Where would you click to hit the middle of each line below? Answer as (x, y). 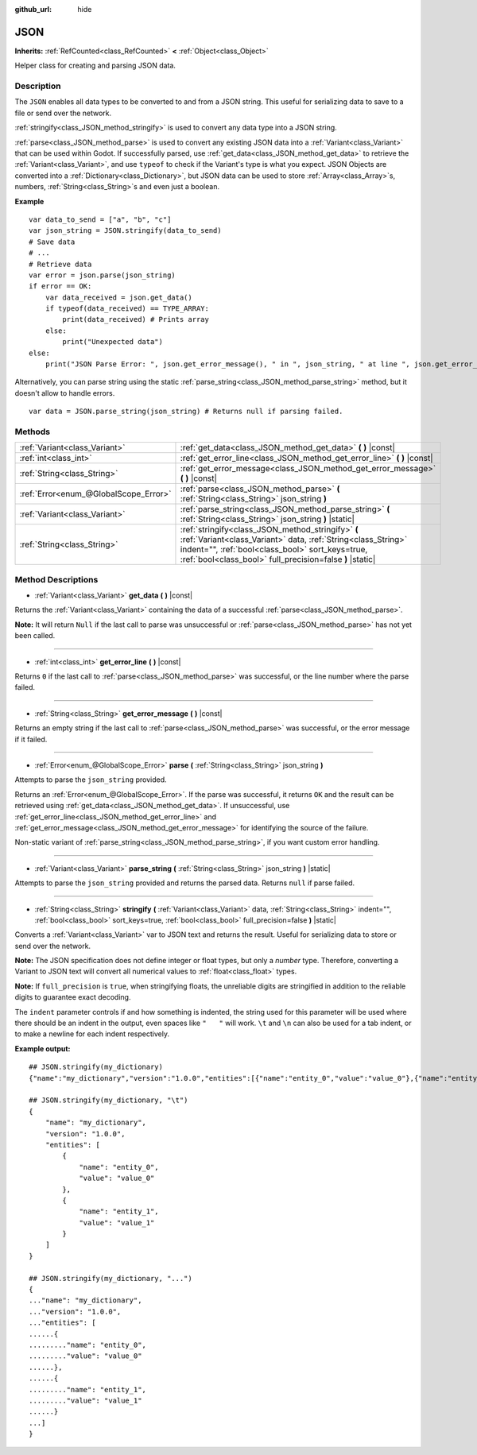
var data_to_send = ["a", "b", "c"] (100, 219)
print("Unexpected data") (112, 342)
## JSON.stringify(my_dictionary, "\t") (109, 1100)
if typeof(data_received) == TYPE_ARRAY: (127, 309)
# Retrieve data (60, 264)
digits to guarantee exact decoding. (73, 997)
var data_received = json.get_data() (118, 297)
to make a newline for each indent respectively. (92, 1034)
